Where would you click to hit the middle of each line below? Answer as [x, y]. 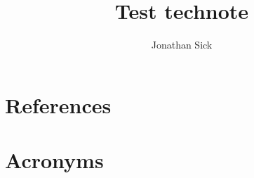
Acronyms [54, 160]
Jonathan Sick [182, 45]
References [58, 104]
